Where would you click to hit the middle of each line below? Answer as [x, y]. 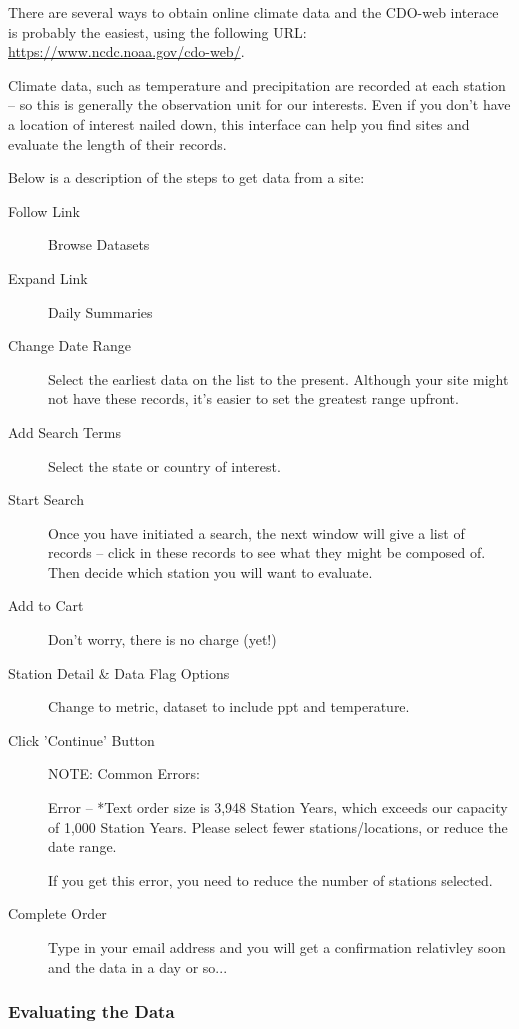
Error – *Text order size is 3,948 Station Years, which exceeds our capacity [278, 807]
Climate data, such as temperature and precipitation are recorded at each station [257, 84]
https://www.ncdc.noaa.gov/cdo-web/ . [126, 51]
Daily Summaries [100, 311]
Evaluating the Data [91, 1011]
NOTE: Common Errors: [124, 773]
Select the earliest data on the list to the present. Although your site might [278, 378]
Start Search [46, 499]
